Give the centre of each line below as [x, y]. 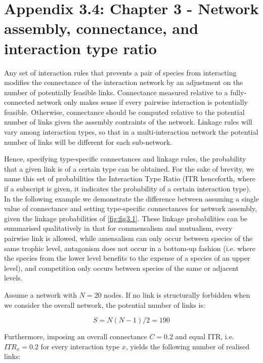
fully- [238, 92]
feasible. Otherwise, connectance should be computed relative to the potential [124, 112]
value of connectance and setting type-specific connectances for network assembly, [131, 208]
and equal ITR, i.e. [205, 336]
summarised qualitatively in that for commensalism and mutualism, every [118, 228]
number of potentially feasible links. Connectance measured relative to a [116, 92]
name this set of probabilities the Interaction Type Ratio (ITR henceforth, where [130, 178]
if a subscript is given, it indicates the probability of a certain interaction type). [128, 189]
